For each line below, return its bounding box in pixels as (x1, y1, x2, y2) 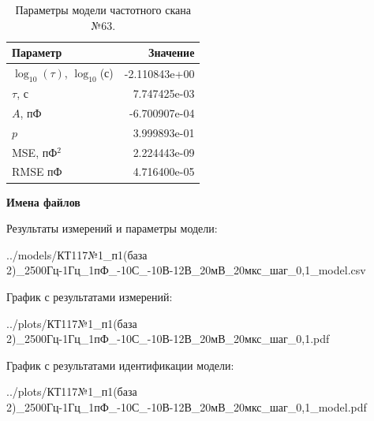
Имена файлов (6, 193, 80, 210)
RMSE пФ (12, 163, 62, 180)
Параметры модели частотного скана (15, 2, 191, 17)
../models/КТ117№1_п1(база (6, 246, 148, 263)
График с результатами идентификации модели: (6, 356, 234, 373)
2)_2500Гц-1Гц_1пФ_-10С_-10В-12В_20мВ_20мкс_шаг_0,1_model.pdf (6, 398, 367, 415)
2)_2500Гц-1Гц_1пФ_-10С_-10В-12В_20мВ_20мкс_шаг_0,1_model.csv (6, 262, 366, 278)
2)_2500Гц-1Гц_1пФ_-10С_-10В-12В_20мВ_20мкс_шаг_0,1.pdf (6, 330, 330, 347)
